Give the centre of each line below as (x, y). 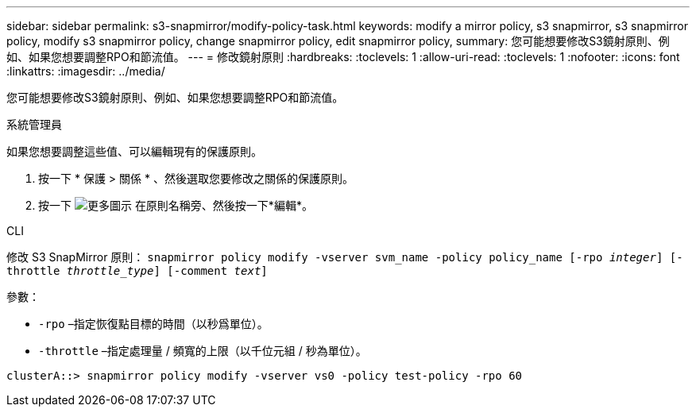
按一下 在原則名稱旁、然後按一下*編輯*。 (176, 205)
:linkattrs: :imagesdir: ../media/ (86, 71)
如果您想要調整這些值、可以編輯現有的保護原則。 (134, 151)
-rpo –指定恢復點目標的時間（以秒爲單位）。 (153, 324)
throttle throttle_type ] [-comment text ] (137, 271)
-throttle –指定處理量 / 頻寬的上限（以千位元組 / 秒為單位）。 (203, 351)
